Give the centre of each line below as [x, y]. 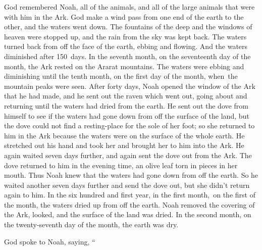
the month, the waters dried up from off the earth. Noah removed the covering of [129, 204]
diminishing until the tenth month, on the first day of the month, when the [121, 76]
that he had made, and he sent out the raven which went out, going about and [126, 96]
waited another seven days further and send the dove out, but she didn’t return [127, 185]
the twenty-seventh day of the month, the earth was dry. [91, 224]
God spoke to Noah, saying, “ [50, 241]
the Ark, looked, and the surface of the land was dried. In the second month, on [128, 214]
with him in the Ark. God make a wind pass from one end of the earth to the [124, 16]
